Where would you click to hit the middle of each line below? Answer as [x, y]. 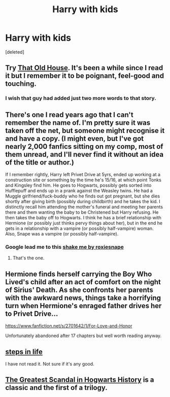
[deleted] [15, 52]
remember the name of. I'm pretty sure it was [78, 123]
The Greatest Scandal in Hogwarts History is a [80, 380]
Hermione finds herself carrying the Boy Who [79, 274]
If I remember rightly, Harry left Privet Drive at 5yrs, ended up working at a [83, 175]
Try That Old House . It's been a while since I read [84, 68]
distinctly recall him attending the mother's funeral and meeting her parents [84, 207]
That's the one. [28, 258]
